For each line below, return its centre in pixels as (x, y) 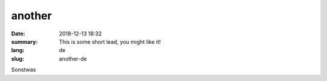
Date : (18, 34)
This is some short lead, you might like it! (110, 41)
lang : (18, 50)
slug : (18, 58)
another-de (73, 58)
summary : (25, 41)
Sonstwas (24, 70)
